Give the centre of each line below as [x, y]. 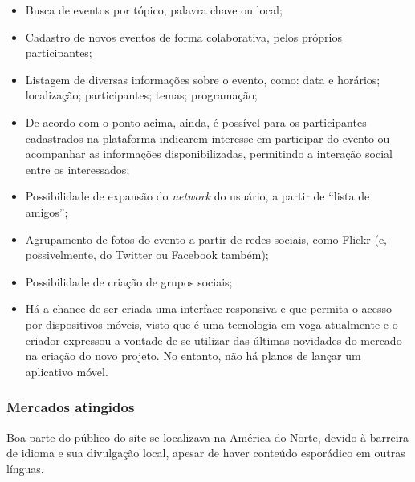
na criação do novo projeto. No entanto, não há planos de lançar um [193, 356]
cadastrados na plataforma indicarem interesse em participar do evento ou [207, 138]
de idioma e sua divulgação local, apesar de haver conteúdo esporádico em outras [206, 453]
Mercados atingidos [71, 407]
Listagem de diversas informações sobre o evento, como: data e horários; [203, 79]
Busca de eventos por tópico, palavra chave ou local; [154, 10]
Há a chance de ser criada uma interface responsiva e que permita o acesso [209, 308]
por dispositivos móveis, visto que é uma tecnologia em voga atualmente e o [212, 324]
